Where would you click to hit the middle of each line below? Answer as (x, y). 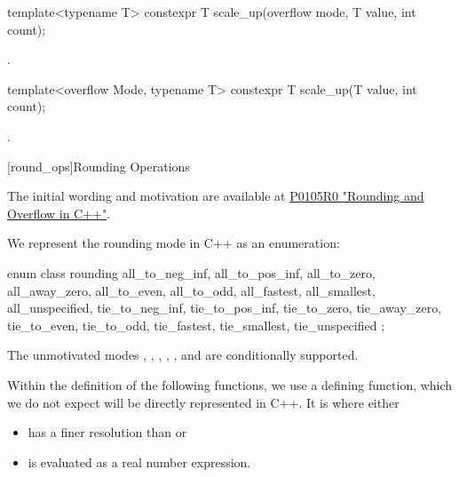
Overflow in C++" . (59, 213)
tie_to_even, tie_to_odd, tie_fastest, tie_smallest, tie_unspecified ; (196, 325)
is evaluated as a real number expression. (139, 461)
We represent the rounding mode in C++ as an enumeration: (174, 243)
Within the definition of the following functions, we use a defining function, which (230, 384)
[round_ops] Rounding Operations (99, 166)
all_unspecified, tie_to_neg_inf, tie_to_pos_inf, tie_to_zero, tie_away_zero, (225, 308)
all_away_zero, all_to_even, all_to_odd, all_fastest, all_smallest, (191, 290)
